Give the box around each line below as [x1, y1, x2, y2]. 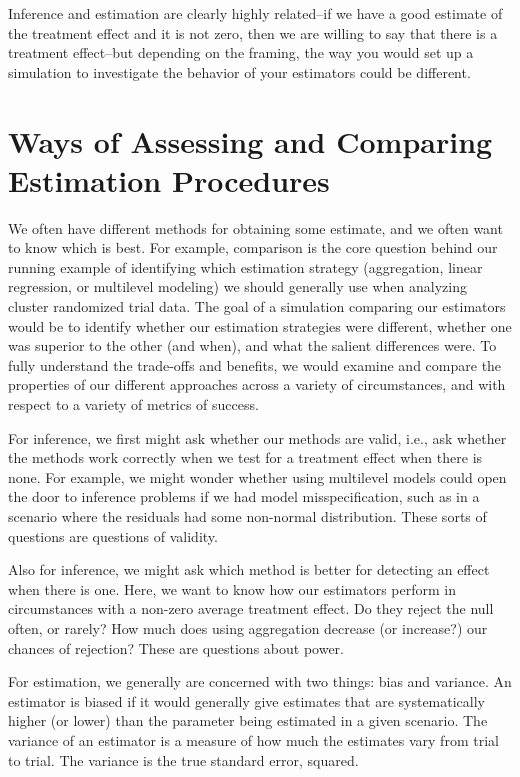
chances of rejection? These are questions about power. [8, 637, 344, 658]
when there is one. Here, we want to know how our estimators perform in [8, 578, 457, 599]
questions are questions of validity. [8, 525, 218, 546]
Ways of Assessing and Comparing [8, 120, 493, 161]
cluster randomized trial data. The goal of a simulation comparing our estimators [8, 296, 506, 317]
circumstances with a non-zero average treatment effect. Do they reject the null [8, 598, 494, 619]
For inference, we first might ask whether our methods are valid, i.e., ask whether [8, 427, 507, 448]
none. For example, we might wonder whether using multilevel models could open [8, 466, 507, 487]
